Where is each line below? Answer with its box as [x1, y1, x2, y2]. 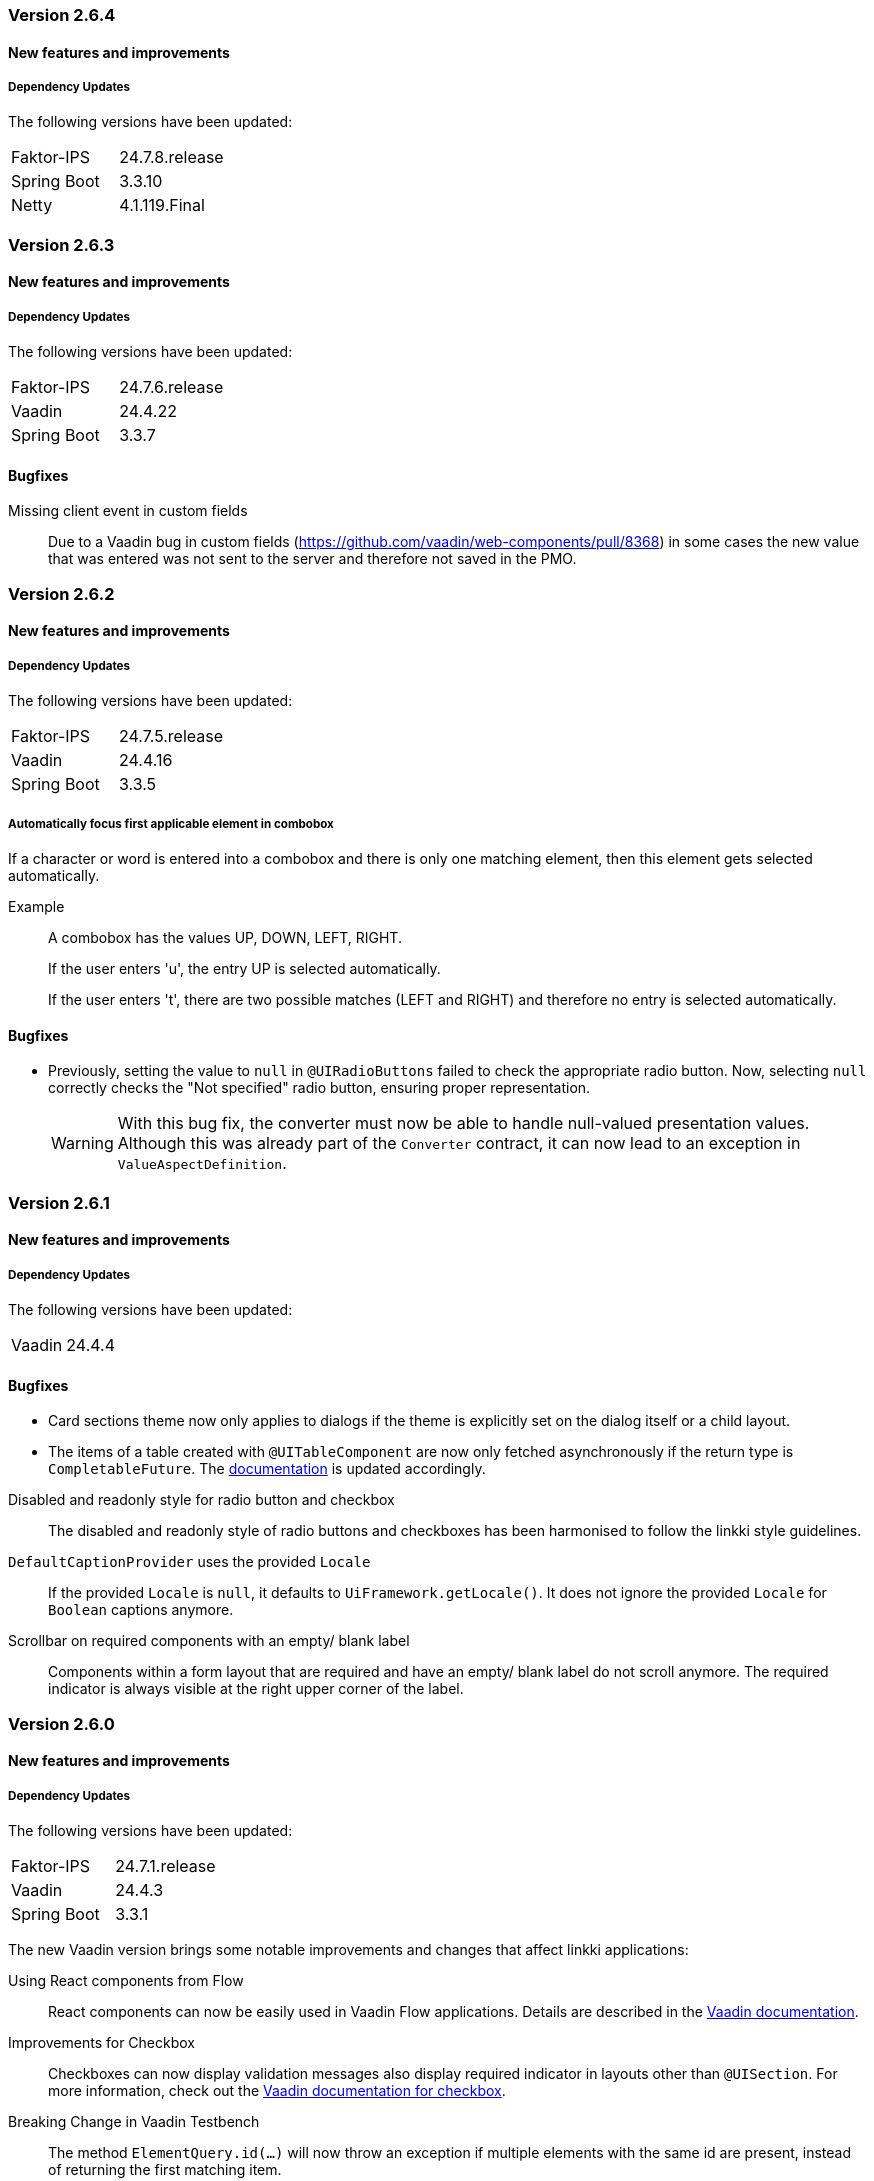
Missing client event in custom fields [8, 502, 248, 520]
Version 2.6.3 [8, 234, 115, 255]
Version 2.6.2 [8, 583, 115, 604]
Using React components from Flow [8, 1971, 244, 1989]
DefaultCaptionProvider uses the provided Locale [8, 1553, 371, 1571]
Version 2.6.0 [8, 1713, 115, 1734]
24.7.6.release [119, 377, 224, 398]
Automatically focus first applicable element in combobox [8, 816, 334, 831]
